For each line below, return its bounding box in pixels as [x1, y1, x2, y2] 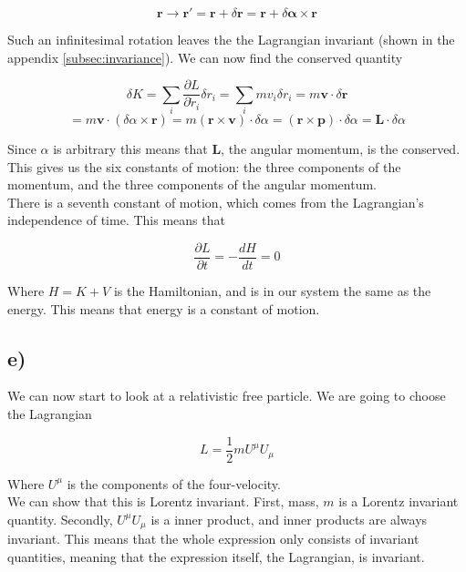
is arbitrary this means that [53, 138, 208, 158]
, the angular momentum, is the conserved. [221, 138, 461, 158]
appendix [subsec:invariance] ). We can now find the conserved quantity [7, 47, 403, 66]
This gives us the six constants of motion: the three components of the [7, 157, 401, 176]
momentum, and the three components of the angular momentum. [7, 175, 377, 194]
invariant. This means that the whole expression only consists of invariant [7, 529, 419, 548]
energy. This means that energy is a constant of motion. [7, 299, 320, 318]
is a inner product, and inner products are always [150, 509, 428, 528]
